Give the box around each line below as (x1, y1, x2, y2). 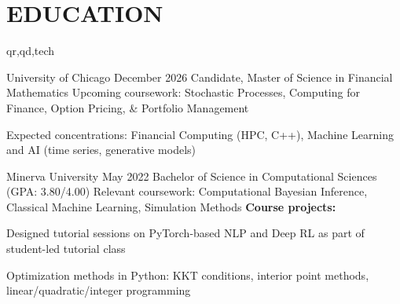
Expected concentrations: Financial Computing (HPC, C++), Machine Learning (6, 126, 394, 142)
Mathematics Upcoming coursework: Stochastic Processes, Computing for (6, 84, 360, 101)
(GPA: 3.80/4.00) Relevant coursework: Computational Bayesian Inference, (6, 183, 368, 200)
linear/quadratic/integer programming (6, 282, 191, 299)
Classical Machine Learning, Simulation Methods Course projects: (6, 198, 336, 214)
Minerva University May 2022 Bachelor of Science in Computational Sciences (6, 167, 377, 184)
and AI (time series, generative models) (6, 141, 196, 158)
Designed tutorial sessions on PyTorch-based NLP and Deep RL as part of (6, 225, 365, 241)
